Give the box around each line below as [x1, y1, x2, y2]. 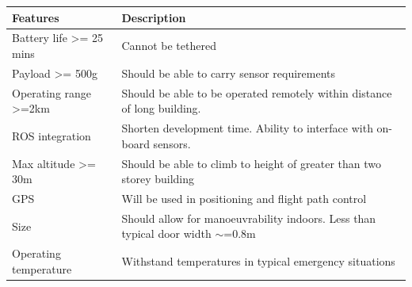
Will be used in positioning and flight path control [121, 189, 367, 206]
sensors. [153, 135, 191, 151]
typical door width [121, 225, 212, 242]
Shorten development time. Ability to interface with [121, 120, 373, 136]
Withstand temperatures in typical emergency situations [121, 253, 395, 270]
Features [12, 9, 59, 25]
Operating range [12, 84, 92, 101]
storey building [121, 170, 195, 187]
